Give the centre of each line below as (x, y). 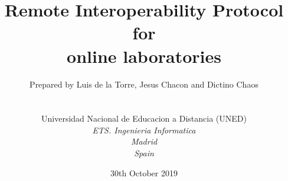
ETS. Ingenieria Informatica (144, 130)
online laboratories (144, 56)
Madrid (144, 141)
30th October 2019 (144, 172)
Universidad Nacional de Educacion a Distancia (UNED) (144, 118)
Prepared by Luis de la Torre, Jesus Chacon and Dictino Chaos (144, 84)
